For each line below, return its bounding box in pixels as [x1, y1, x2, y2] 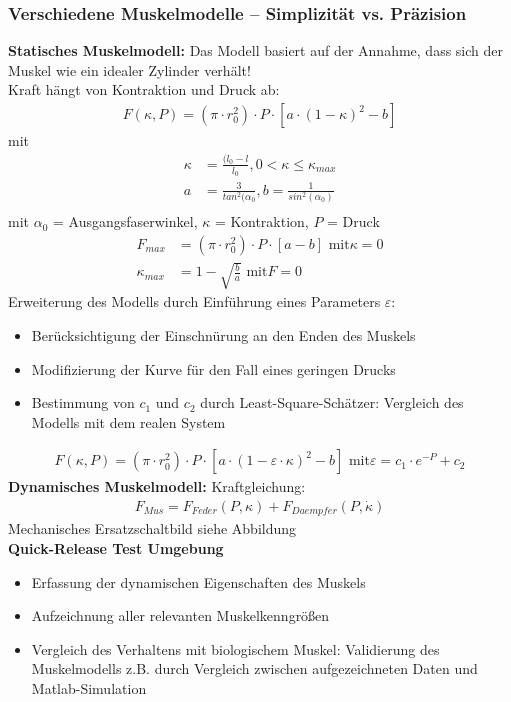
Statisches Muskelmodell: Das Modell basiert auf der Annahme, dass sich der [8, 40, 504, 61]
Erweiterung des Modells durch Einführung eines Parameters [8, 291, 381, 312]
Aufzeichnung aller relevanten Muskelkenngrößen [31, 605, 330, 626]
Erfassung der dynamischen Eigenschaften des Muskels [31, 571, 366, 592]
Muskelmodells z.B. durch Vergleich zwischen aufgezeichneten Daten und [31, 658, 478, 679]
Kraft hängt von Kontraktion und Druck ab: [8, 79, 280, 100]
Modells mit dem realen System [31, 411, 226, 432]
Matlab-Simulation [31, 678, 147, 698]
